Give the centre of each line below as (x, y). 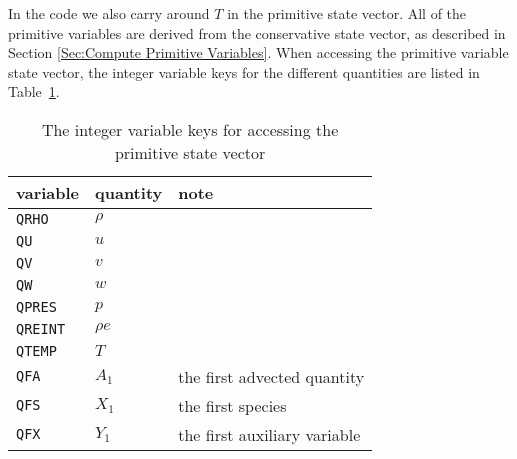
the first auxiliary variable (269, 434)
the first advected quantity (271, 376)
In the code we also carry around (109, 13)
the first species (232, 405)
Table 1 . (34, 91)
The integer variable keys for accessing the (190, 129)
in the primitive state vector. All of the (347, 13)
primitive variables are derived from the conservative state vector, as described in (257, 32)
